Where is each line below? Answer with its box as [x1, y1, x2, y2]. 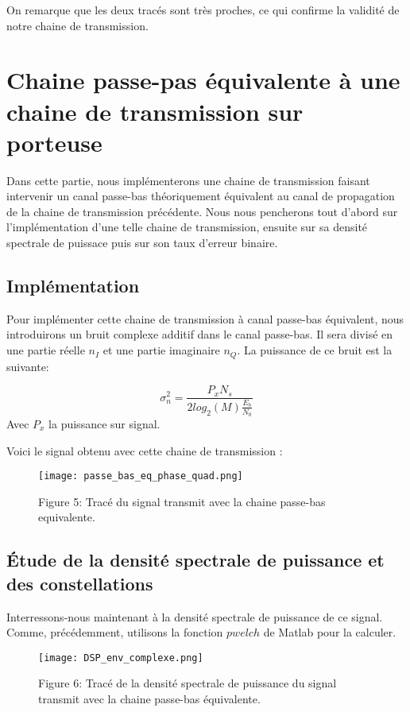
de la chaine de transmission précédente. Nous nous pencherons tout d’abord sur [6, 203, 398, 219]
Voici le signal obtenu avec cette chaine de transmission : [6, 442, 283, 459]
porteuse [6, 126, 102, 158]
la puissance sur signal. [48, 415, 161, 431]
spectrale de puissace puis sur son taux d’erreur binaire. [6, 234, 278, 251]
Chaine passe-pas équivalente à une [6, 64, 400, 96]
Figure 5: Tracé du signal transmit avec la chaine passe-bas [38, 493, 326, 509]
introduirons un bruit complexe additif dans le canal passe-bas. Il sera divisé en [6, 326, 393, 342]
